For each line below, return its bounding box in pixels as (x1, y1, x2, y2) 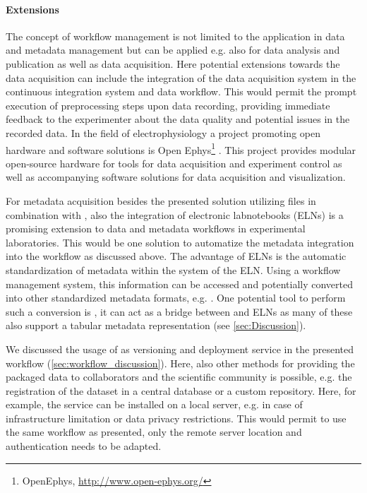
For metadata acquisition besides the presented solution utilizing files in (6, 193, 316, 208)
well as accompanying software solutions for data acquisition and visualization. (6, 170, 346, 184)
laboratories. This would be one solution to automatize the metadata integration (6, 234, 354, 249)
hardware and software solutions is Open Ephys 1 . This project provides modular (6, 140, 356, 157)
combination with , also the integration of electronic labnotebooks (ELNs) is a (6, 207, 344, 222)
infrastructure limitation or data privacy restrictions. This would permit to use (6, 410, 347, 425)
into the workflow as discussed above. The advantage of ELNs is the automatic (6, 249, 347, 263)
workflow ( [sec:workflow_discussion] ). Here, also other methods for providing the (6, 355, 355, 370)
